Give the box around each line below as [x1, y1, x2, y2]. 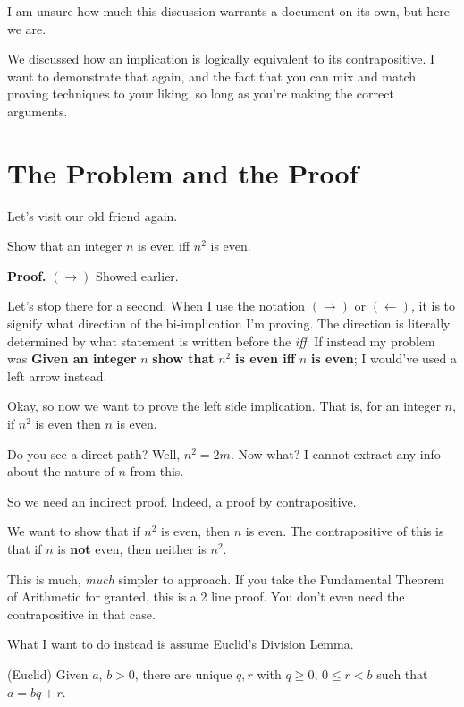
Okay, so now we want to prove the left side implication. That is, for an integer [7, 396, 441, 415]
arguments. [7, 101, 68, 120]
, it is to [410, 296, 456, 315]
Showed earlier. [96, 266, 179, 285]
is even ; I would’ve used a [310, 349, 457, 368]
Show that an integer [7, 236, 122, 255]
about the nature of [7, 462, 114, 481]
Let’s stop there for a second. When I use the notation [7, 296, 306, 315]
